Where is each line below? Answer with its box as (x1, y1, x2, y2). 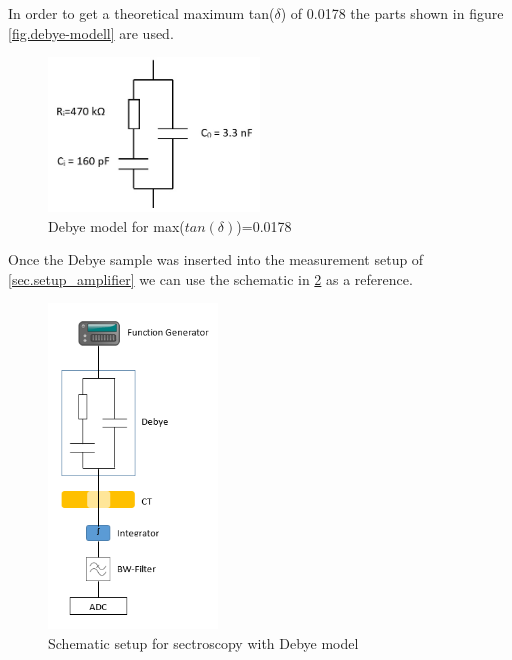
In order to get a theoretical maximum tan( (8, 3, 275, 23)
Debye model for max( (48, 215, 185, 236)
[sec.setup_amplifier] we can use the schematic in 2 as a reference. (8, 268, 413, 289)
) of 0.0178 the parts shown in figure (280, 3, 504, 23)
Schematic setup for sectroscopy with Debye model (48, 632, 359, 653)
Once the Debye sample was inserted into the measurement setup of (8, 249, 424, 270)
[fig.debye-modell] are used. (8, 22, 174, 43)
